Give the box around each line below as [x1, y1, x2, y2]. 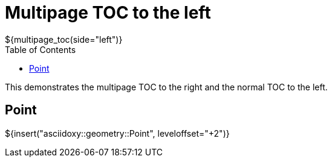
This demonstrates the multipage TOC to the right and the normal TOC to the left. [5, 81, 328, 92]
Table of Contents [5, 44, 76, 55]
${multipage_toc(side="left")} [5, 34, 123, 45]
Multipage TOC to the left [5, 2, 211, 23]
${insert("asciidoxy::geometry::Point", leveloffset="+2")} [5, 128, 230, 139]
